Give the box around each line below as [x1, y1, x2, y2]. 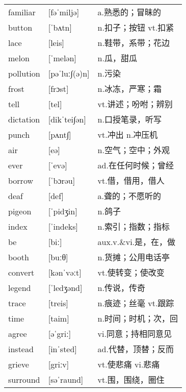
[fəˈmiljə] [48, 6, 79, 18]
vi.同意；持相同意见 [97, 328, 172, 340]
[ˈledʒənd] [48, 281, 83, 293]
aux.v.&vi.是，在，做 [97, 236, 176, 248]
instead [8, 342, 34, 355]
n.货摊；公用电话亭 [97, 251, 170, 263]
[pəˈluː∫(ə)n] [48, 67, 90, 79]
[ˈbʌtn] [48, 21, 72, 33]
